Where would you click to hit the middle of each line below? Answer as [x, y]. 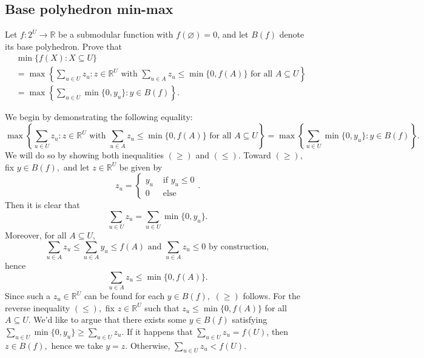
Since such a [28, 296]
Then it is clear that [42, 205]
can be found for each [124, 296]
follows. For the [271, 296]
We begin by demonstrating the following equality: [99, 117]
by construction [237, 247]
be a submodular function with [116, 34]
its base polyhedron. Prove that [63, 46]
